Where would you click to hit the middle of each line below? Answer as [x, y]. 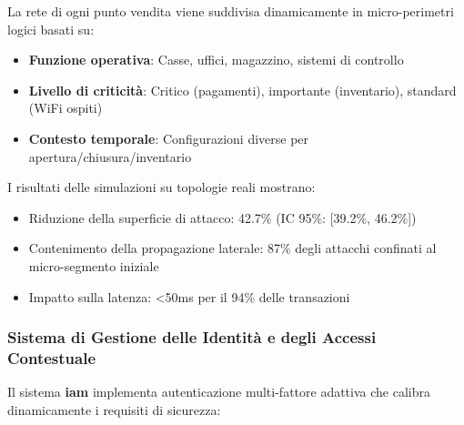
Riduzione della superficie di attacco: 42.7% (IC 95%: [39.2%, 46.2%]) [222, 217]
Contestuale [52, 357]
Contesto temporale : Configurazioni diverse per [169, 138]
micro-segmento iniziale [94, 265]
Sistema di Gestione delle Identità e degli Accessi [192, 337]
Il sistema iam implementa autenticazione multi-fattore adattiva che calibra [219, 392]
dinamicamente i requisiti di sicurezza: [114, 409]
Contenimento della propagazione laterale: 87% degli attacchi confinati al [232, 248]
